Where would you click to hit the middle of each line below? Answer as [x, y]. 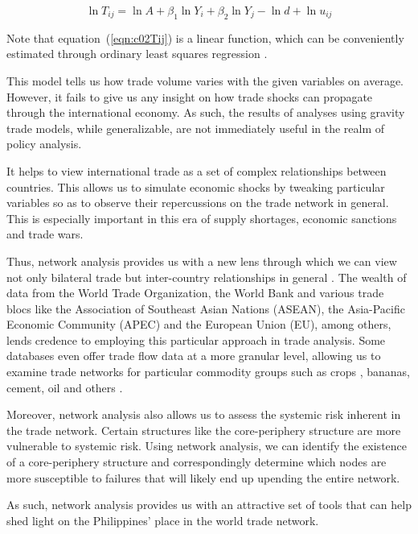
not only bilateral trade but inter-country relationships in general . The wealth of [207, 277]
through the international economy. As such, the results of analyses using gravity [206, 112]
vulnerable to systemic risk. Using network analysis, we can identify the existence [207, 446]
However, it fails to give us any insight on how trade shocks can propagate [190, 96]
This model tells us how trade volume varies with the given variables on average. [205, 80]
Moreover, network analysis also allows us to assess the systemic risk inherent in [204, 414]
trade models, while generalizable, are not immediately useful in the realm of [196, 128]
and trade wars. [45, 234]
